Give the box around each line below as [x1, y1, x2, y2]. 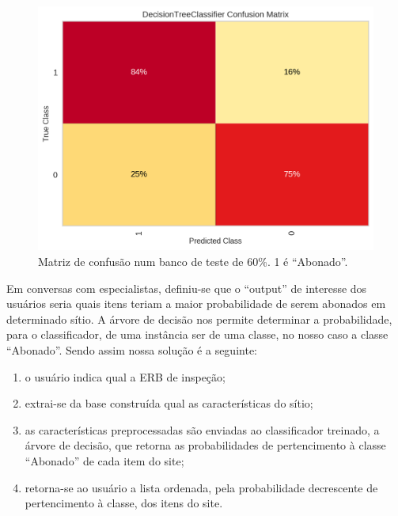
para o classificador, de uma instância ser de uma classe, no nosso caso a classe [6, 326, 389, 343]
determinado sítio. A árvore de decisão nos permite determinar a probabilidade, [6, 310, 392, 327]
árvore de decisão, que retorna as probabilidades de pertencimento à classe [25, 437, 386, 453]
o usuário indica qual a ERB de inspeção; [25, 368, 226, 385]
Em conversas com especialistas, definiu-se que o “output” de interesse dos [6, 279, 367, 296]
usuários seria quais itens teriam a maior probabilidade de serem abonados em [6, 295, 386, 312]
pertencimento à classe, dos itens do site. [25, 495, 223, 511]
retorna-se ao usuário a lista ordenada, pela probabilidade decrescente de [25, 479, 378, 495]
